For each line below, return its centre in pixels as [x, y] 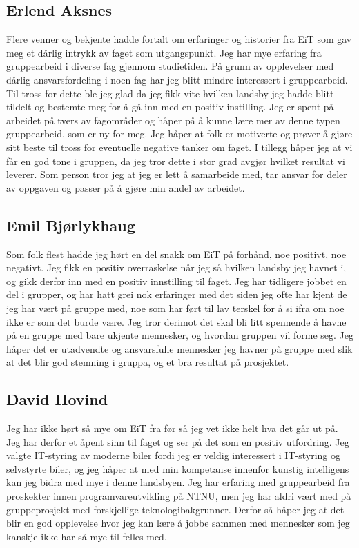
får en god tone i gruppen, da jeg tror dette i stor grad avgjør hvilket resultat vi [176, 160]
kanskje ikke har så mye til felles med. [87, 536]
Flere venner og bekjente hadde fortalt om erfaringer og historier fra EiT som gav [179, 39]
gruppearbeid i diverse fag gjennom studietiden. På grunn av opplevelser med [170, 66]
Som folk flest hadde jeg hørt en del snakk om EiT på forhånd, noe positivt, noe [176, 254]
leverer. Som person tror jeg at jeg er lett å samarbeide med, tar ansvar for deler [177, 174]
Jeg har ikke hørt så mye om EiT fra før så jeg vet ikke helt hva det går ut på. [172, 428]
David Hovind [57, 399]
